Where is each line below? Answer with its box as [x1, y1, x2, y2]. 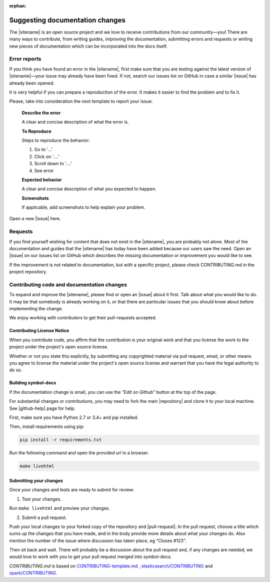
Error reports [9, 56, 41, 63]
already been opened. [9, 80, 55, 86]
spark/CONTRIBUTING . [9, 570, 57, 576]
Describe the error [21, 110, 61, 116]
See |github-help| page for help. [9, 405, 76, 411]
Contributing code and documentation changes [9, 281, 127, 288]
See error [34, 168, 54, 174]
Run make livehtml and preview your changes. [9, 505, 110, 511]
